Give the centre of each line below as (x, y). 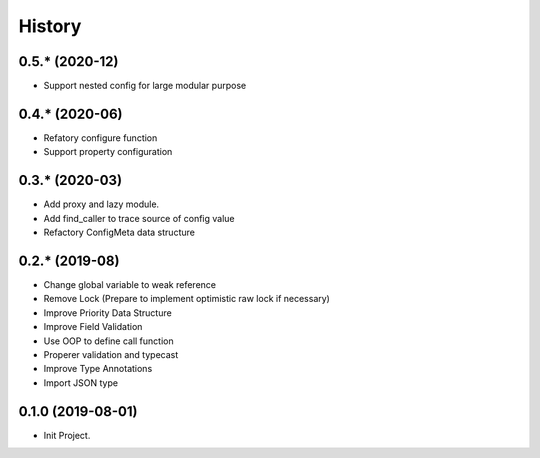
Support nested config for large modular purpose (145, 86)
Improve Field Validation (93, 327)
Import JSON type (81, 382)
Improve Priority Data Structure (107, 312)
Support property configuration (108, 152)
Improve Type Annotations (98, 369)
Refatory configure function (100, 137)
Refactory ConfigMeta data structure (119, 232)
